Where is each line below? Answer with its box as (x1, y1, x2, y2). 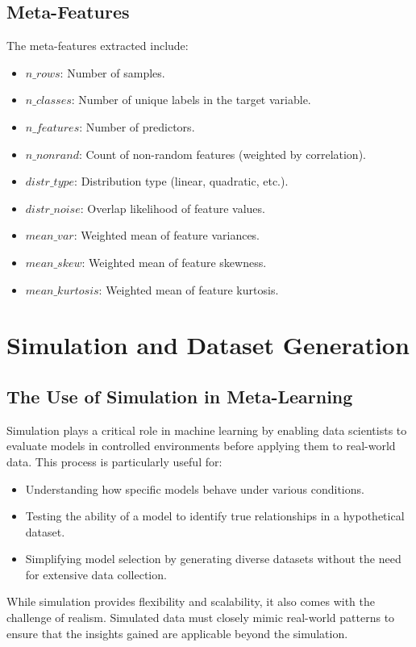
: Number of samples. (60, 64, 165, 81)
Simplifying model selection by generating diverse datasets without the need (25, 550, 401, 567)
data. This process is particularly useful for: (6, 453, 223, 470)
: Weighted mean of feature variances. (73, 227, 260, 244)
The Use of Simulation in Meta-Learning (6, 383, 353, 408)
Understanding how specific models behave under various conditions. (25, 480, 364, 497)
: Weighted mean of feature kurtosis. (98, 281, 279, 298)
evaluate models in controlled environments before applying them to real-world (6, 437, 396, 454)
